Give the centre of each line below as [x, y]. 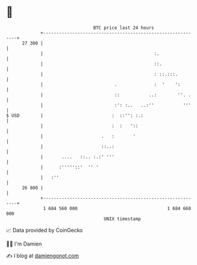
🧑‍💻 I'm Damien [24, 244]
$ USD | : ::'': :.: [75, 115]
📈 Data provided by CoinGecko [45, 230]
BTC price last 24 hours [124, 28]
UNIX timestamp [122, 219]
